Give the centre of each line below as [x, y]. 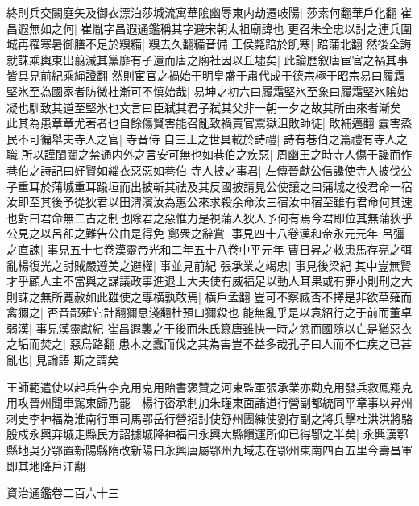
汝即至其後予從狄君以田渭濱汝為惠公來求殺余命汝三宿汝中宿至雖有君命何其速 [209, 202]
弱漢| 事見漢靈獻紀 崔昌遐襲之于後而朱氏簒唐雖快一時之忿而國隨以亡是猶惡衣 [209, 328]
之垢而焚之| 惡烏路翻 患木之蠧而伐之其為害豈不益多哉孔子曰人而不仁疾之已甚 [209, 344]
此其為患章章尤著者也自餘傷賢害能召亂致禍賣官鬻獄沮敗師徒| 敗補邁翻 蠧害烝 [209, 123]
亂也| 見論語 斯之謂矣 [63, 360]
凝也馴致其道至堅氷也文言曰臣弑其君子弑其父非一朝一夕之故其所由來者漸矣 [204, 107]
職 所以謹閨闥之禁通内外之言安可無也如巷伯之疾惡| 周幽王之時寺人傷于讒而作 [209, 154]
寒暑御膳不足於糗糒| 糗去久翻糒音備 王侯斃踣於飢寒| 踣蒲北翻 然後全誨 [226, 44]
